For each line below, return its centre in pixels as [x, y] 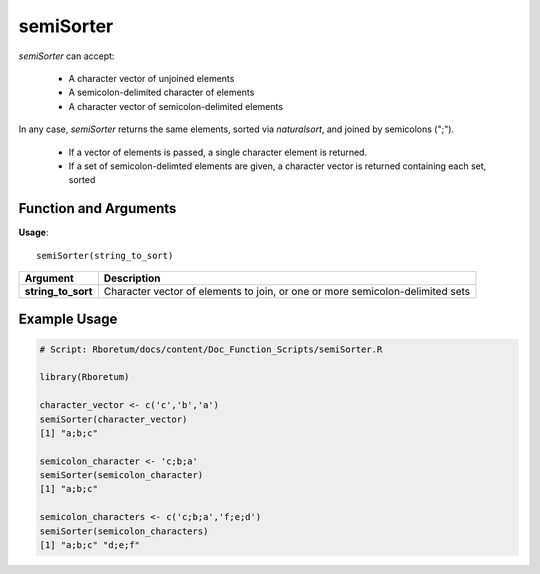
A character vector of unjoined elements [151, 78]
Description [132, 278]
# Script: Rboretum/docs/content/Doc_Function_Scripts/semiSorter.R [211, 349]
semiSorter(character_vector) [113, 419]
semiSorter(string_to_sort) [105, 255]
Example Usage [68, 319]
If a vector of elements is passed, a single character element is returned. [218, 152]
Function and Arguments [97, 208]
